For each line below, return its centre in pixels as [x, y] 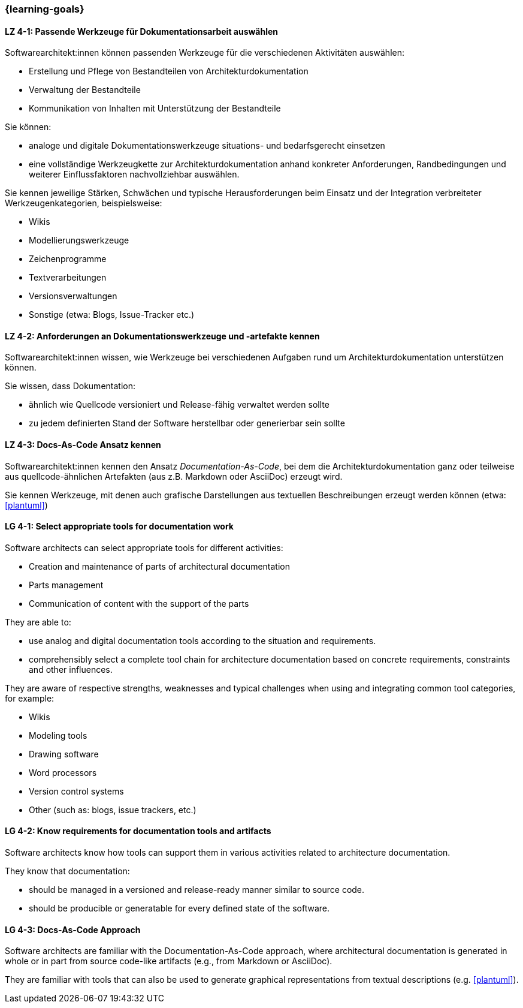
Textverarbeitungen [68, 278]
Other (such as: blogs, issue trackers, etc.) [113, 810]
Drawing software [64, 754]
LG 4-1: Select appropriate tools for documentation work [119, 526]
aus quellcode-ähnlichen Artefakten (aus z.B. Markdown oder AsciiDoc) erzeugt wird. [174, 476]
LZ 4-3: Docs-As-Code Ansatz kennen [83, 445]
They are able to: [38, 622]
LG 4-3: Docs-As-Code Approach [73, 929]
